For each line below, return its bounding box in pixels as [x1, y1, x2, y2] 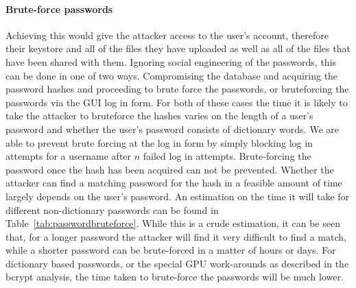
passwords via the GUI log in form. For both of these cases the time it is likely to [5, 95, 348, 109]
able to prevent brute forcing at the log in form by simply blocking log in [5, 135, 313, 149]
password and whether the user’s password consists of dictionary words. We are [5, 121, 339, 136]
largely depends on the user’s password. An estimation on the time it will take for [5, 189, 350, 203]
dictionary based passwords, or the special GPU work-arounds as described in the [5, 256, 349, 270]
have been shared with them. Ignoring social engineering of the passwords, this [5, 54, 337, 69]
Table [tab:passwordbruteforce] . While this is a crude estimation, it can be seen [5, 216, 340, 230]
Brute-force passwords [5, 1, 113, 16]
